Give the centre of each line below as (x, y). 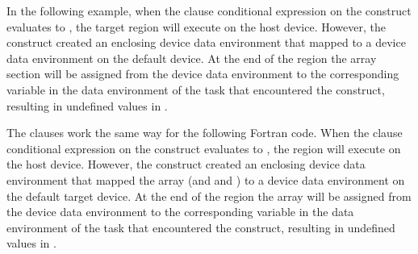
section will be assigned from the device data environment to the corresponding (203, 74)
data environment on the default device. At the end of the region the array (192, 58)
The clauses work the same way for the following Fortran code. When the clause (205, 133)
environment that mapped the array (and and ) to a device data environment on (206, 179)
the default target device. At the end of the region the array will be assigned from (209, 196)
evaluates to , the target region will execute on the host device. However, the (196, 26)
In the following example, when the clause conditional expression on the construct (209, 10)
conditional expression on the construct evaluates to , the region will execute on (204, 148)
